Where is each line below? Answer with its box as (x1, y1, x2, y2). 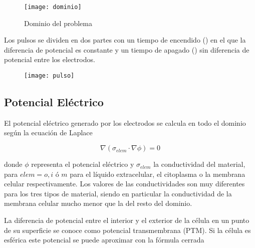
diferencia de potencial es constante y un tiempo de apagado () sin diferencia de (4, 44, 249, 55)
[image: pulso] (24, 72, 75, 80)
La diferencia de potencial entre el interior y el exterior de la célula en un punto (4, 215, 249, 225)
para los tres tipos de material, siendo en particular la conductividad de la (4, 188, 232, 198)
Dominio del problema (24, 18, 92, 28)
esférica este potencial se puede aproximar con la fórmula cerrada (4, 234, 204, 245)
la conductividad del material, (153, 159, 245, 169)
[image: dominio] (24, 4, 82, 11)
